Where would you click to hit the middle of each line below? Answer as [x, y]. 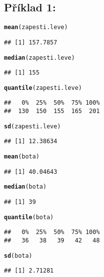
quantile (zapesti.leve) [43, 88]
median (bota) [25, 187]
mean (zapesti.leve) [36, 27]
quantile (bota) [29, 217]
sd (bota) [18, 256]
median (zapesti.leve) [40, 58]
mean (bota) [22, 157]
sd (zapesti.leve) [32, 126]
